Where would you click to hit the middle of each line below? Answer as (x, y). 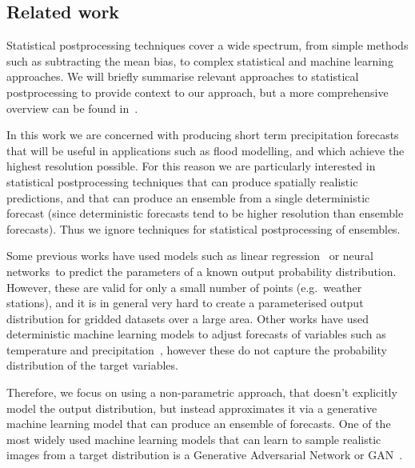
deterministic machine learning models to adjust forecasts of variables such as (196, 334)
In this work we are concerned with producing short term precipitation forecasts (203, 135)
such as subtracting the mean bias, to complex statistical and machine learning (200, 60)
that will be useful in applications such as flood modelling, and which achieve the (206, 150)
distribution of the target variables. (92, 365)
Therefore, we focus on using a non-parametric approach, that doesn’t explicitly (202, 392)
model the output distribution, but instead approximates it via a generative (192, 408)
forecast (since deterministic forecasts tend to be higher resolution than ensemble (205, 213)
